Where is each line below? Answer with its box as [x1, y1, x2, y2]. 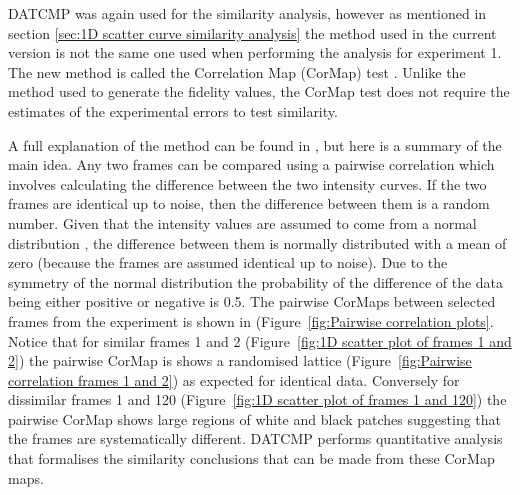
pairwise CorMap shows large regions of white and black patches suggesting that [8, 408, 502, 429]
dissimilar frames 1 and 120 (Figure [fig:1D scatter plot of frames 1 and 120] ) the [8, 389, 507, 410]
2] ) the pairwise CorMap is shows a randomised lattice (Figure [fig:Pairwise [8, 350, 472, 371]
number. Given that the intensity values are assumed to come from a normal [8, 212, 477, 233]
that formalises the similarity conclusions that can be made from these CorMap [8, 448, 495, 469]
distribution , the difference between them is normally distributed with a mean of [8, 232, 507, 253]
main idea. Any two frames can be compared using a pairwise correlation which [8, 154, 495, 175]
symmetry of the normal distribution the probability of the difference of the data [8, 271, 504, 292]
